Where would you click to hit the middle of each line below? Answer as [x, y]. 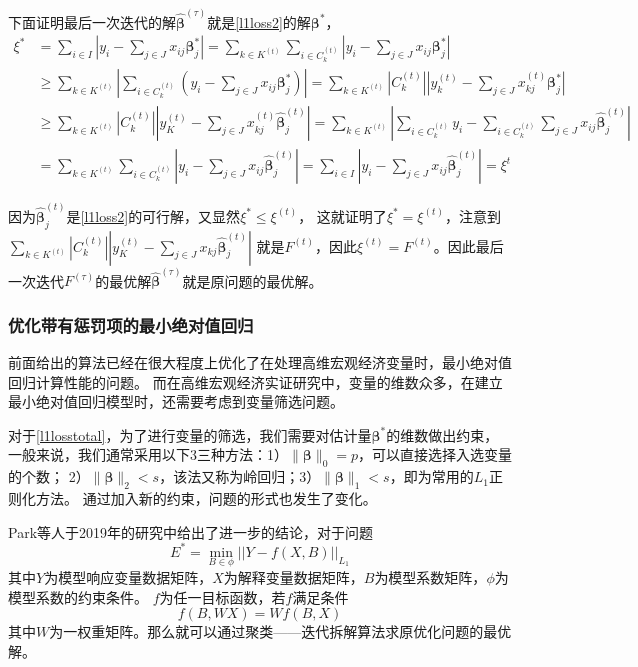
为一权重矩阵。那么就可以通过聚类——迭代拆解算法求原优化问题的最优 [280, 631]
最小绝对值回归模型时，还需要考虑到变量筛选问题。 [176, 401]
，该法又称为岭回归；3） [240, 476]
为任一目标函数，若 [222, 596]
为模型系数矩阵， [430, 576]
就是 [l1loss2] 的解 [259, 21]
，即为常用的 [431, 476]
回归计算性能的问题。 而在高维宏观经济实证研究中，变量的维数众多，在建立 [255, 381]
